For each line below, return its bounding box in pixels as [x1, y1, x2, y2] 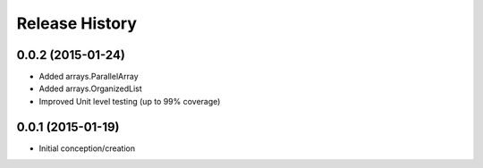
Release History [16, 13, 138, 33]
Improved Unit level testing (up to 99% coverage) [38, 96, 221, 106]
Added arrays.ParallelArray [38, 71, 139, 82]
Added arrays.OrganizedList [38, 83, 142, 94]
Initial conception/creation [38, 143, 136, 154]
